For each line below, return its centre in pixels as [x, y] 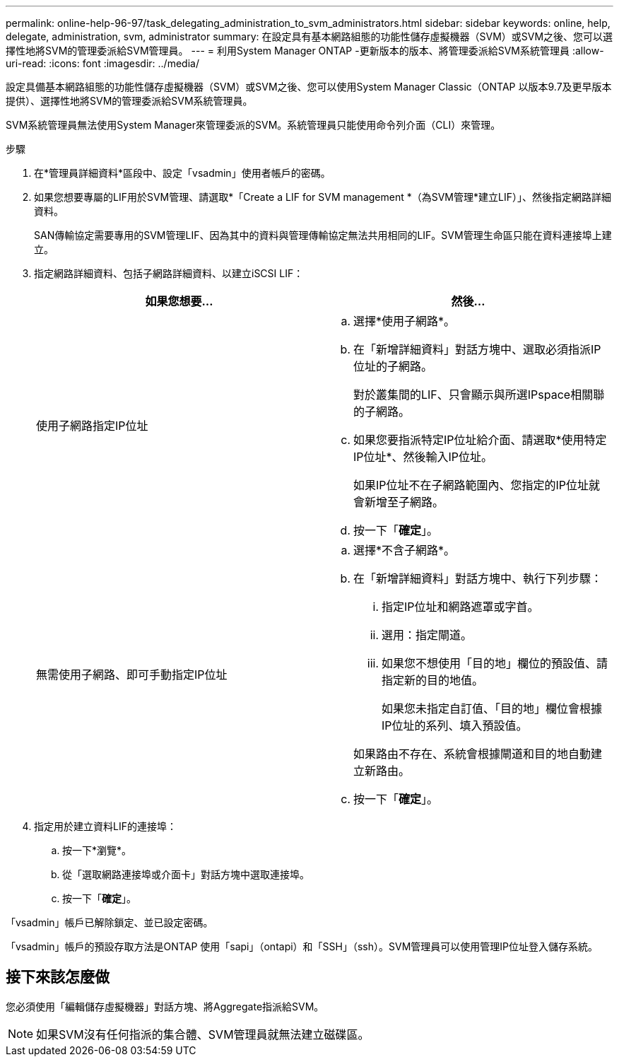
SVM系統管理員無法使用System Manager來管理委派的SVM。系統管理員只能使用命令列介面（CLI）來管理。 [253, 125]
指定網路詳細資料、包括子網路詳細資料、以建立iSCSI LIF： [169, 273]
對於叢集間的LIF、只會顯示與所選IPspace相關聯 [479, 395]
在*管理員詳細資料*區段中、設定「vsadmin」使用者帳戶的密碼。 [182, 173]
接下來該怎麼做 [58, 977]
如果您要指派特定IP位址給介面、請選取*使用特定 [480, 440]
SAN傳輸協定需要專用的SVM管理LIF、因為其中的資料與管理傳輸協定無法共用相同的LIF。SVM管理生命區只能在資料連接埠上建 [323, 235]
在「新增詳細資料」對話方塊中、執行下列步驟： [478, 578]
